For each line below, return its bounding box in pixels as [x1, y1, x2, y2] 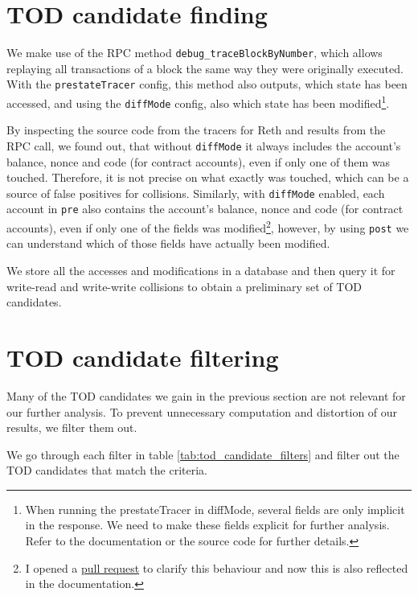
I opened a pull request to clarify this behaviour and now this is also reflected [25, 559, 408, 576]
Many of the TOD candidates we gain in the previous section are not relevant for [6, 387, 406, 404]
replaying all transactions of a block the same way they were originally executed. [6, 60, 404, 76]
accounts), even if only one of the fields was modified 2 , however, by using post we [6, 217, 409, 236]
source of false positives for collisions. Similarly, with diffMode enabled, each [6, 184, 385, 201]
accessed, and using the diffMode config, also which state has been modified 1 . [6, 92, 390, 111]
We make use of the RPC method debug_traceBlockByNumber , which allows [6, 44, 383, 61]
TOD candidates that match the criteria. [6, 462, 208, 479]
